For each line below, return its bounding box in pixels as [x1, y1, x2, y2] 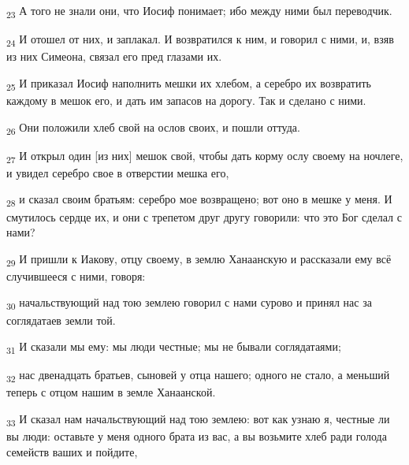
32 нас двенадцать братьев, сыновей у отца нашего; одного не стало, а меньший [6, 366, 390, 385]
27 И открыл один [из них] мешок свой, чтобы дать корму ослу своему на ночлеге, [6, 147, 403, 166]
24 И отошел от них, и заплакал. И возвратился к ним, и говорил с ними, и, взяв [6, 31, 394, 49]
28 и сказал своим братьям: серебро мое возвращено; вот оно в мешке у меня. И [6, 191, 392, 210]
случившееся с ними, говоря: [6, 267, 146, 284]
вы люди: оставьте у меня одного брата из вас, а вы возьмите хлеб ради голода [6, 428, 387, 445]
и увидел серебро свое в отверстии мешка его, [6, 164, 229, 180]
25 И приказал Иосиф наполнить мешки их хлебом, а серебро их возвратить [6, 74, 371, 93]
